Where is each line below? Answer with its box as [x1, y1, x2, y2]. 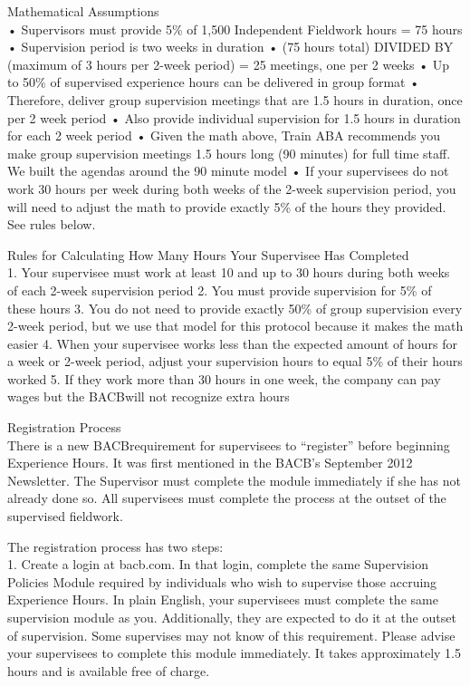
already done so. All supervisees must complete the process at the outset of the [7, 488, 446, 507]
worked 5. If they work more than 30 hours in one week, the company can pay [7, 369, 441, 388]
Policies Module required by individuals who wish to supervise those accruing [7, 572, 437, 591]
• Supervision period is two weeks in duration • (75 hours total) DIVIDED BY [7, 37, 454, 56]
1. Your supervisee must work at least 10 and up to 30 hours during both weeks [7, 263, 450, 282]
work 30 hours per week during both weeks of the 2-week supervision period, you [7, 179, 456, 198]
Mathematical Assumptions [7, 2, 159, 20]
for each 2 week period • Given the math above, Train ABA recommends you [7, 126, 441, 145]
